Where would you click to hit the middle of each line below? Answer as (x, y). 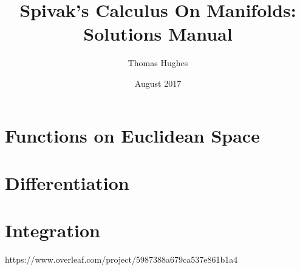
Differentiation (67, 182)
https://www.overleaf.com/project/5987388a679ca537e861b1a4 (121, 259)
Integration (53, 230)
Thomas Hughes (158, 63)
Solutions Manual (158, 34)
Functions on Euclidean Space (132, 135)
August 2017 (158, 83)
